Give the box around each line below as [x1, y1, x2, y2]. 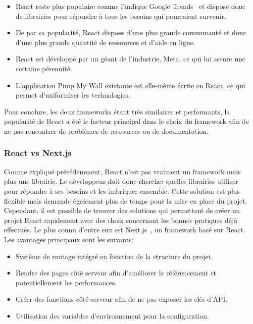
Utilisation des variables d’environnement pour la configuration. [15, 310, 209, 321]
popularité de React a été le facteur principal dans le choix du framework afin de [4, 116, 249, 126]
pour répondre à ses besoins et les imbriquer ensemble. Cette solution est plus [4, 185, 240, 196]
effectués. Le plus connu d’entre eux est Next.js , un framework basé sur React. [4, 224, 246, 235]
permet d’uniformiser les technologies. [15, 90, 130, 100]
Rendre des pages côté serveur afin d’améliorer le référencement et [15, 268, 216, 278]
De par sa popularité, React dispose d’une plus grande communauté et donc [15, 27, 246, 38]
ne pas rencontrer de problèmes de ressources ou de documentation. [4, 125, 209, 136]
